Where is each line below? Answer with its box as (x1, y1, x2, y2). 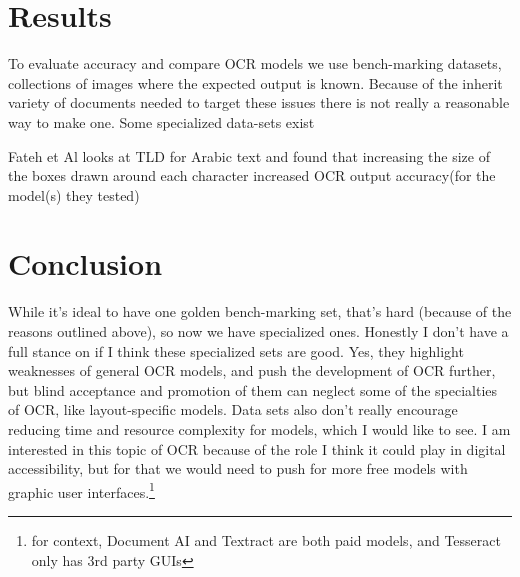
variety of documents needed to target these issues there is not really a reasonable (8, 92, 510, 113)
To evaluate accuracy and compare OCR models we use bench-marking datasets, (8, 53, 502, 74)
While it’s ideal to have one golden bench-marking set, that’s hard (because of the (8, 301, 512, 322)
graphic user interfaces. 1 (8, 478, 155, 502)
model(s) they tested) (8, 184, 140, 205)
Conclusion (8, 243, 163, 284)
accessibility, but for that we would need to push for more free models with (8, 458, 468, 479)
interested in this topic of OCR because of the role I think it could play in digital (8, 438, 506, 459)
